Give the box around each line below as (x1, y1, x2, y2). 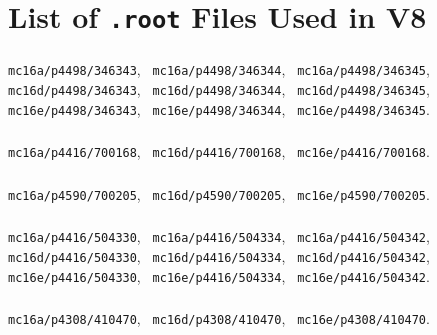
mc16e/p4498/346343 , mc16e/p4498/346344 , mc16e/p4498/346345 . (8, 98, 430, 119)
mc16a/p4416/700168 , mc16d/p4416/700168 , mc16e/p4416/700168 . (8, 141, 430, 162)
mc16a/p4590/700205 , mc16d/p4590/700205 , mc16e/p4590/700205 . (8, 183, 430, 204)
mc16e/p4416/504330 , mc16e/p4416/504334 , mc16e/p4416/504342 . (8, 265, 430, 286)
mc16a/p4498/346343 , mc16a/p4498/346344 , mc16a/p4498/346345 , (8, 59, 430, 80)
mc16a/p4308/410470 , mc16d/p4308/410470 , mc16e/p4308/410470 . (8, 308, 430, 329)
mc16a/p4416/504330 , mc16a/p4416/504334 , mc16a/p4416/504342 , (8, 226, 430, 247)
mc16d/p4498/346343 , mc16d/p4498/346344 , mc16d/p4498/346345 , (8, 79, 430, 100)
